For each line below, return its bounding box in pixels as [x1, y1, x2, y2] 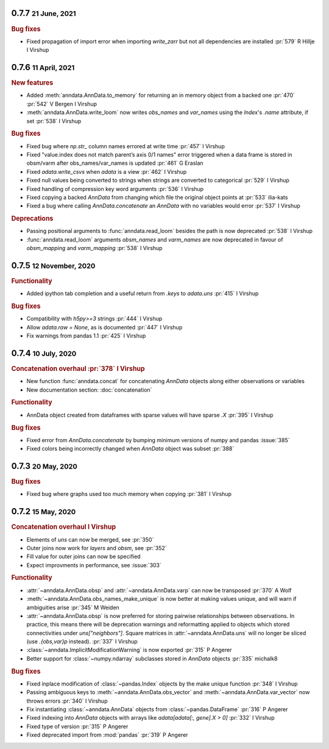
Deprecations [11, 214, 54, 223]
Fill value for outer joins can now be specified [26, 553, 141, 561]
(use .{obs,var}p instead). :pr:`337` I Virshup [26, 638, 138, 645]
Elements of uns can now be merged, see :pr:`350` [26, 536, 154, 543]
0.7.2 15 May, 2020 [11, 506, 76, 517]
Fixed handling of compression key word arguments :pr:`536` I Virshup [26, 185, 204, 192]
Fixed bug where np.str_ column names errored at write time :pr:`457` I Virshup [26, 142, 225, 149]
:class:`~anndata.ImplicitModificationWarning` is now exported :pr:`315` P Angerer [26, 647, 232, 654]
